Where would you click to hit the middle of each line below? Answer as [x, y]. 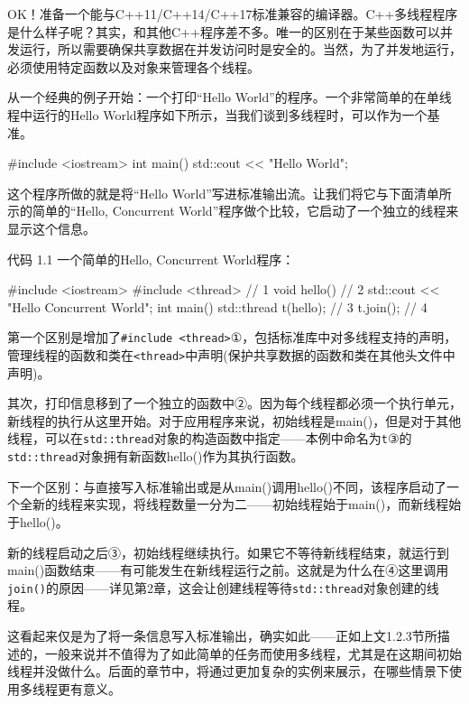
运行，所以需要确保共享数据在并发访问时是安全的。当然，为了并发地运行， [240, 49]
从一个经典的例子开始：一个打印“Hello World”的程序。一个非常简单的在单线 [230, 97]
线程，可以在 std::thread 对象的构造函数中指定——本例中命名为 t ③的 [210, 438]
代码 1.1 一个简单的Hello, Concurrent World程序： [151, 259]
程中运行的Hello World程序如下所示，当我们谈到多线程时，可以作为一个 [217, 114]
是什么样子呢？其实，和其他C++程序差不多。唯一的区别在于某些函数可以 [224, 31]
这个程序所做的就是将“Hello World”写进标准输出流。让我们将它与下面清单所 [230, 193]
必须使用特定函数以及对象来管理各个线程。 [133, 66]
